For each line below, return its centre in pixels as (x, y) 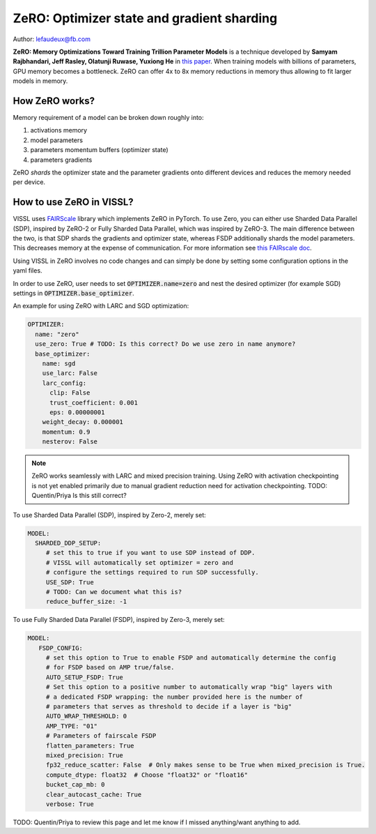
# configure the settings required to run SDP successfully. (152, 573)
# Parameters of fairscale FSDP (101, 736)
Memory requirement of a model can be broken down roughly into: (109, 118)
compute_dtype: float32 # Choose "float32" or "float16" (147, 775)
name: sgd (59, 363)
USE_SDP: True (70, 582)
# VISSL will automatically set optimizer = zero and (139, 562)
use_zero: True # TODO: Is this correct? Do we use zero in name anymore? (165, 344)
